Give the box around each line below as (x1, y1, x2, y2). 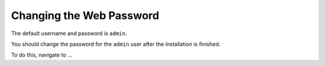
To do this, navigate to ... (11, 51, 72, 59)
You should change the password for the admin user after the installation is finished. (11, 40, 221, 48)
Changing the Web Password (11, 9, 159, 22)
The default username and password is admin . (11, 30, 128, 37)
